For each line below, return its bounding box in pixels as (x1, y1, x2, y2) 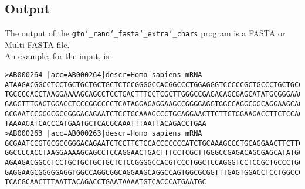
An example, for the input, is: (5, 50, 111, 62)
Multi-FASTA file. (5, 38, 70, 50)
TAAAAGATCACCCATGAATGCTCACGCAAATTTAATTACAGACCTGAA (5, 119, 206, 128)
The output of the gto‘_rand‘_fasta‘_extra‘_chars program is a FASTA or (5, 27, 286, 39)
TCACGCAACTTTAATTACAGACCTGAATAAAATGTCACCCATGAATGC (5, 178, 206, 187)
